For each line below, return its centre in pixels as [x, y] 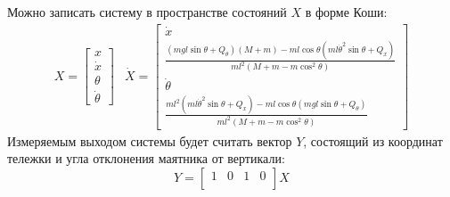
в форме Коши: [346, 12]
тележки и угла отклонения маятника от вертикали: [146, 158]
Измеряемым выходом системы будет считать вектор [150, 140]
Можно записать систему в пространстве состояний [147, 12]
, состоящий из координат [373, 140]
